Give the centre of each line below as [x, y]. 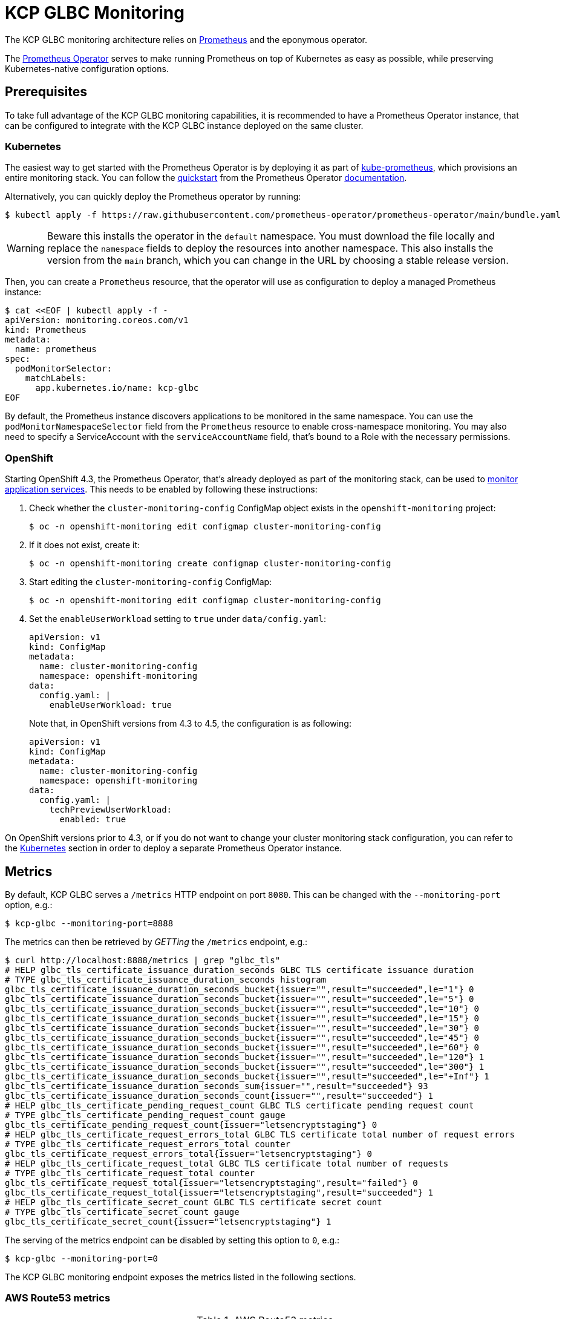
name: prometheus [56, 349]
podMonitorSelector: [64, 369]
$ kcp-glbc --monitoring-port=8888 [89, 923]
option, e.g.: [29, 905]
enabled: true [93, 820]
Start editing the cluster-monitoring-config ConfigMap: [151, 582]
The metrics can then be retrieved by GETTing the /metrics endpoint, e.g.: [156, 941]
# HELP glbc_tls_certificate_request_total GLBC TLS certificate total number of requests [227, 1163]
